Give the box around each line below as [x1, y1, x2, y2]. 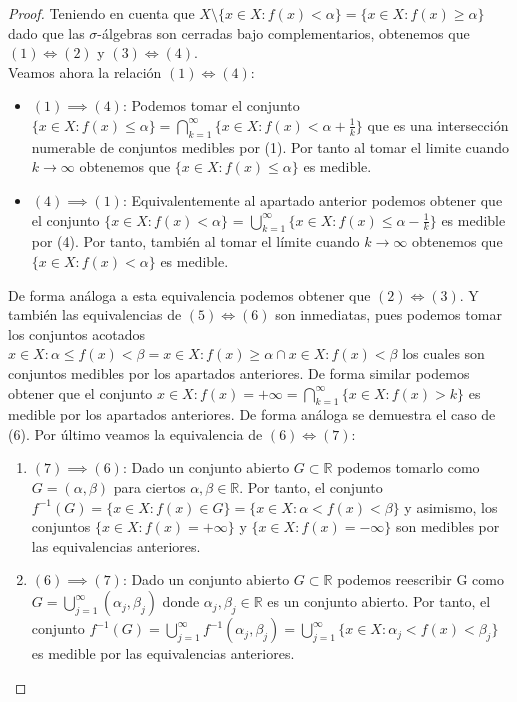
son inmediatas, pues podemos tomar [275, 304, 502, 325]
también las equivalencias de [8, 304, 182, 325]
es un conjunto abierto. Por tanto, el [267, 591, 491, 612]
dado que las [8, 22, 85, 43]
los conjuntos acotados [8, 323, 146, 344]
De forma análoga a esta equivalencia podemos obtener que [8, 284, 371, 305]
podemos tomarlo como [337, 457, 480, 478]
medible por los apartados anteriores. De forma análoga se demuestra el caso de [8, 404, 496, 425]
